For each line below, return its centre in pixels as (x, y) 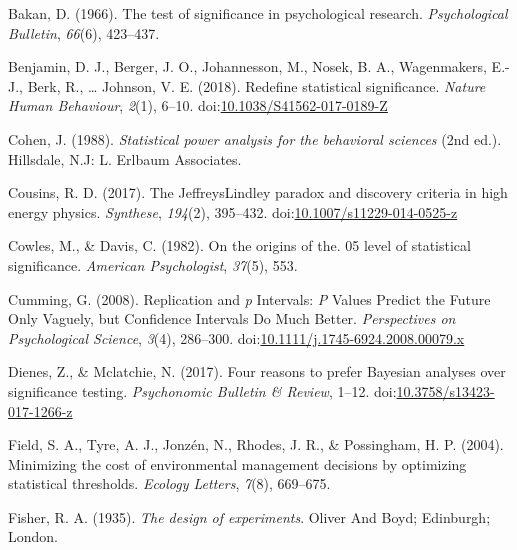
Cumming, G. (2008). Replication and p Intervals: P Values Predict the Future (249, 298)
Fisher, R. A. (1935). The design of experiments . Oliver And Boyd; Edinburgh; (249, 516)
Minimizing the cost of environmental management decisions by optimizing (237, 463)
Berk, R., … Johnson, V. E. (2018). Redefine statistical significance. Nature (256, 85)
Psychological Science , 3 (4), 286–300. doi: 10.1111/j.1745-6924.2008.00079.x (236, 337)
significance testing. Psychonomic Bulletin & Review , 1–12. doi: (202, 390)
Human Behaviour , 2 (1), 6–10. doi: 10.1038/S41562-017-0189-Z (198, 105)
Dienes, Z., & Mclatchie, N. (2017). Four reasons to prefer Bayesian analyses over (257, 371)
